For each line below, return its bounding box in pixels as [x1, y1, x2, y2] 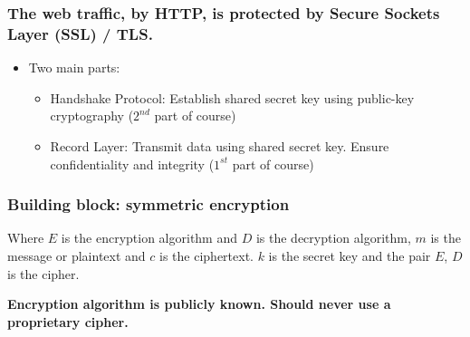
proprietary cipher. [7, 312, 129, 331]
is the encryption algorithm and [61, 228, 238, 247]
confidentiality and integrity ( [50, 154, 215, 173]
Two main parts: [28, 58, 120, 77]
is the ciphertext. [159, 246, 254, 265]
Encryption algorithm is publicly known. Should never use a [7, 294, 391, 313]
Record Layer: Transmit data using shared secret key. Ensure [50, 136, 389, 155]
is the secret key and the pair [268, 246, 431, 265]
